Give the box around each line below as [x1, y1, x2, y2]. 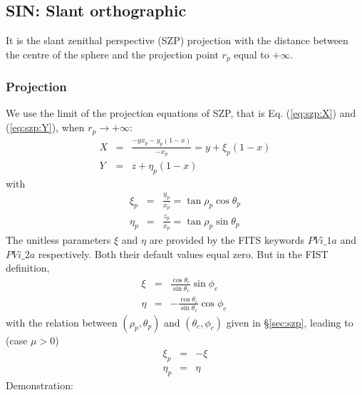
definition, [6, 260, 50, 275]
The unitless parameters [6, 232, 111, 247]
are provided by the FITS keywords [149, 232, 305, 247]
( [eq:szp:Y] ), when [6, 120, 85, 135]
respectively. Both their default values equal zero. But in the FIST [38, 246, 329, 261]
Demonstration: [6, 377, 73, 392]
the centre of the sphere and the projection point [6, 46, 219, 61]
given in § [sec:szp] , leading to [226, 314, 353, 329]
